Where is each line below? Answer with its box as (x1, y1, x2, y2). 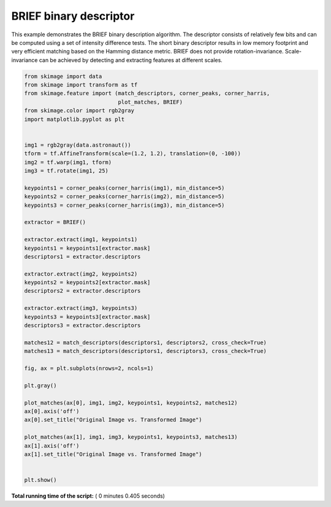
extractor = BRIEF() (24, 219, 86, 226)
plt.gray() (24, 382, 57, 389)
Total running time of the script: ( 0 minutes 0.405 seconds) (11, 492, 165, 500)
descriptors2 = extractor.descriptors (24, 287, 141, 295)
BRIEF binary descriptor (11, 9, 135, 23)
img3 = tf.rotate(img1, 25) (24, 168, 108, 174)
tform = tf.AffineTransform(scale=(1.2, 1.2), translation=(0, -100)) (24, 150, 242, 157)
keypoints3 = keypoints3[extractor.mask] (24, 313, 151, 320)
